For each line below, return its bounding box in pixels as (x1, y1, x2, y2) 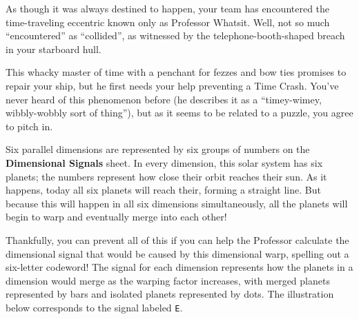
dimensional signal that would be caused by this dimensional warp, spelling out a (6, 246, 349, 260)
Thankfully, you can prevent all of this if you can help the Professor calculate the (6, 232, 349, 247)
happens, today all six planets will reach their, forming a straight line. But (6, 183, 321, 197)
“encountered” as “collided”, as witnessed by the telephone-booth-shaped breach (6, 28, 345, 43)
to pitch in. (6, 119, 53, 133)
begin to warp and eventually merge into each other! (6, 209, 227, 224)
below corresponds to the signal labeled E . (6, 300, 183, 314)
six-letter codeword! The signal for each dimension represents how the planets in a (6, 260, 353, 274)
